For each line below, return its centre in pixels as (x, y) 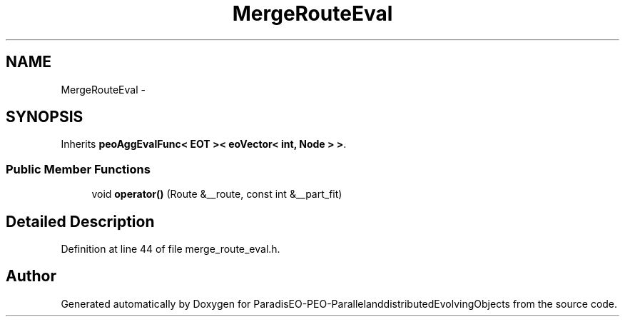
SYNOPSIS (45, 117)
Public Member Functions (78, 169)
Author (31, 276)
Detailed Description (80, 221)
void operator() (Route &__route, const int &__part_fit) (217, 194)
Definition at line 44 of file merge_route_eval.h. (171, 249)
